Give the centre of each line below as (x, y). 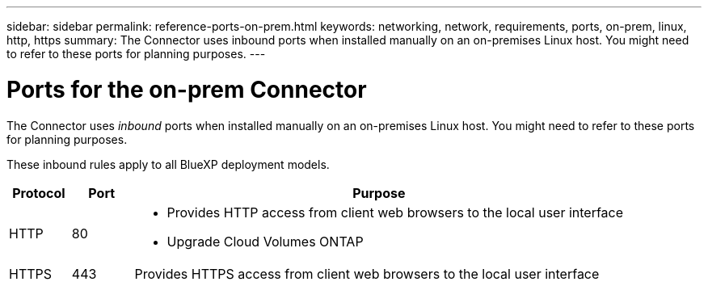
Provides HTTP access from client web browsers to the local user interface (395, 212)
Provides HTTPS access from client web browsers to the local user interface (367, 273)
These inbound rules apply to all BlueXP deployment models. (168, 164)
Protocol (39, 193)
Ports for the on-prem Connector (187, 89)
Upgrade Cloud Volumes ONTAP (265, 241)
